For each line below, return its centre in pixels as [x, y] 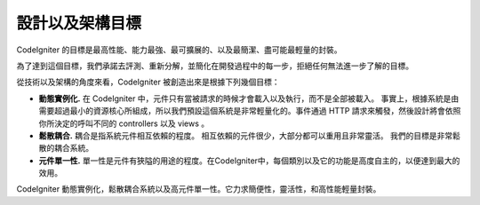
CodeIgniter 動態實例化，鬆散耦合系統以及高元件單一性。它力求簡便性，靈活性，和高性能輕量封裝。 [199, 189]
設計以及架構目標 [79, 23]
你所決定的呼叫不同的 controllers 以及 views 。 [124, 123]
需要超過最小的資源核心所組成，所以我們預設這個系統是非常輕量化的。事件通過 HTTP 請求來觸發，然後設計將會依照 [250, 111]
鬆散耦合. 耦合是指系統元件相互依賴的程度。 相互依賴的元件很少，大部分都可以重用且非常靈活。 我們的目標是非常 [246, 135]
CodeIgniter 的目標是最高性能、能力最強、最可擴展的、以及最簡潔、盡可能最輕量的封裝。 [179, 50]
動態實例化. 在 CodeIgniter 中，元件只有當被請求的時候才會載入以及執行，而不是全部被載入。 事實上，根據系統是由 [249, 99]
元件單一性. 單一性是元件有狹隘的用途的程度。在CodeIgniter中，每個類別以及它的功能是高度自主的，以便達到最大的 [249, 161]
